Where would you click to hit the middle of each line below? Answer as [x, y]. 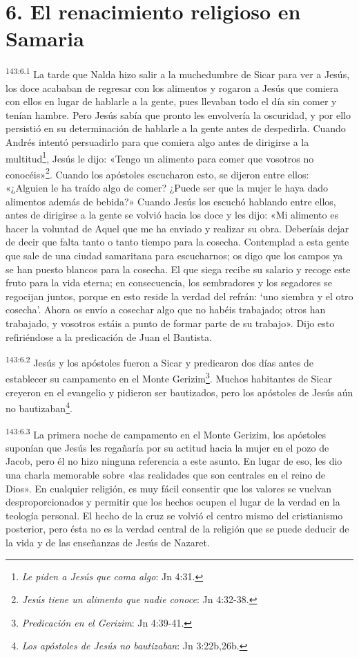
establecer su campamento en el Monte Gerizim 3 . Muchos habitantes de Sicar [169, 378]
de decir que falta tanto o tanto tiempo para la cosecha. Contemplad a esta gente [177, 242]
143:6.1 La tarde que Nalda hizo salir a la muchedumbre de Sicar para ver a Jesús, [178, 73]
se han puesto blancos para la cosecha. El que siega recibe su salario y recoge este [178, 269]
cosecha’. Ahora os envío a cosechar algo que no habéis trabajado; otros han [166, 309]
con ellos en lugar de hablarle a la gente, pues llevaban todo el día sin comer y [171, 101]
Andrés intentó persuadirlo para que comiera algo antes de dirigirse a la [157, 141]
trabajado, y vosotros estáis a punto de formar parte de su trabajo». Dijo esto [170, 323]
